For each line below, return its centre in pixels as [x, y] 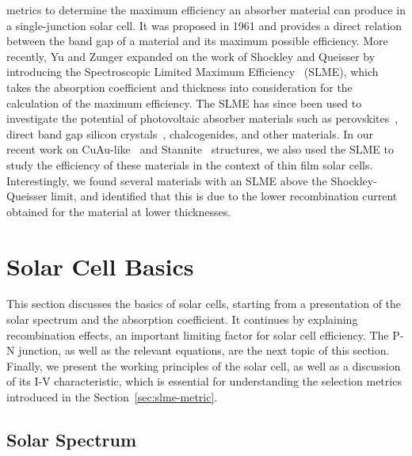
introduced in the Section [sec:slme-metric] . [112, 397]
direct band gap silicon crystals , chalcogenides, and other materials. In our [190, 133]
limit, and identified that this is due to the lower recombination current [224, 196]
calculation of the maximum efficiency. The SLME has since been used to [184, 103]
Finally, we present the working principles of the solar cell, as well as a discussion [204, 365]
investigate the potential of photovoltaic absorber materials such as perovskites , [202, 118]
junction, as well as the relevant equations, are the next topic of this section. [204, 350]
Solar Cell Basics [100, 266]
